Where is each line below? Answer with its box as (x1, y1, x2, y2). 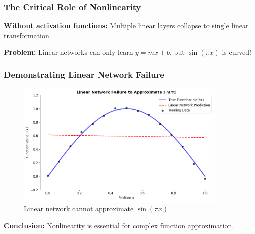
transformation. (4, 30, 51, 40)
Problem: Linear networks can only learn (4, 47, 133, 57)
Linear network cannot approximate (24, 203, 134, 214)
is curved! (222, 47, 251, 57)
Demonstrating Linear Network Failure (4, 68, 164, 80)
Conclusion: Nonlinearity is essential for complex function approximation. (4, 220, 234, 230)
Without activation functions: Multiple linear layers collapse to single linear (4, 20, 249, 31)
